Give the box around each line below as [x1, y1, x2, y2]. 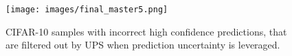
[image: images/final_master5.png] [5, 5, 168, 14]
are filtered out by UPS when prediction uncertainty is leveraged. [5, 38, 280, 52]
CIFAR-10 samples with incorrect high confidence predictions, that [5, 24, 287, 38]
